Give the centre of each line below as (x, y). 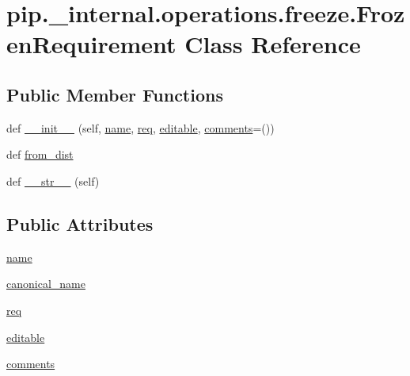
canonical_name (46, 284)
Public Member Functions (115, 94)
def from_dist (40, 154)
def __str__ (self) (53, 180)
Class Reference (273, 44)
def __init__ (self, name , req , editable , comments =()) (140, 127)
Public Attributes (80, 223)
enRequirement (91, 44)
